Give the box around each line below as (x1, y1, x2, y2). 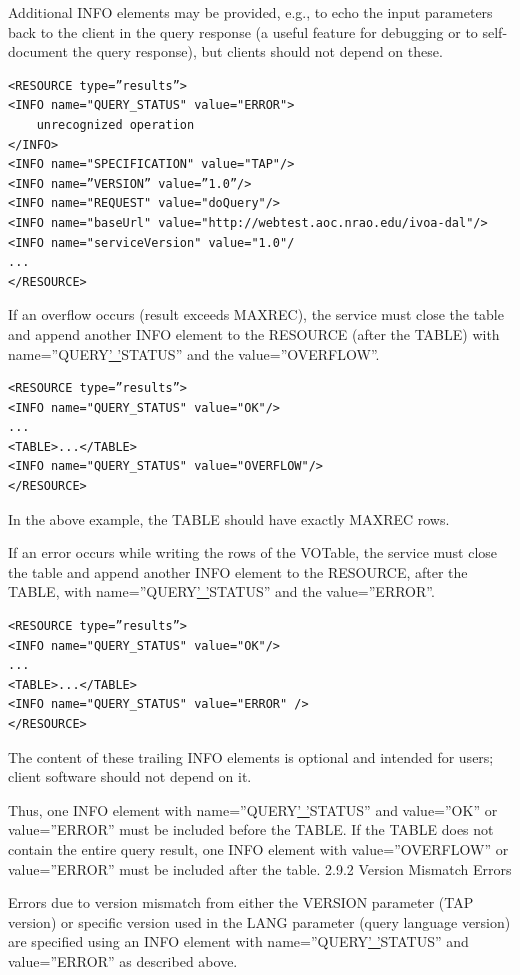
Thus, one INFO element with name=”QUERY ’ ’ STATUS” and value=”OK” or (8, 799, 498, 820)
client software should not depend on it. (8, 766, 252, 787)
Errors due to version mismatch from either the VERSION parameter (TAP (8, 892, 474, 913)
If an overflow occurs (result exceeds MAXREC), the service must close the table (8, 304, 504, 325)
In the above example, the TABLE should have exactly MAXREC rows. (8, 508, 450, 529)
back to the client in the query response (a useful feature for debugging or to (8, 21, 478, 42)
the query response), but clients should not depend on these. (72, 41, 443, 62)
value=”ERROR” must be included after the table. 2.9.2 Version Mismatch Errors (8, 858, 512, 879)
